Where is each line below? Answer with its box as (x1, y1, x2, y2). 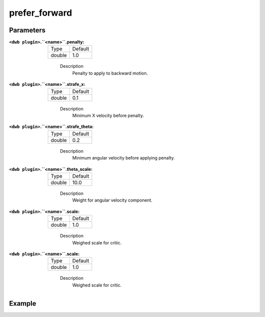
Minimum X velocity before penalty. (72, 113, 144, 119)
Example (9, 299, 36, 308)
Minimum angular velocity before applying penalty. (72, 155, 175, 161)
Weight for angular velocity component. (72, 197, 153, 203)
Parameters (9, 26, 46, 34)
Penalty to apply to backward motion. (72, 70, 148, 76)
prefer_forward (9, 7, 72, 18)
